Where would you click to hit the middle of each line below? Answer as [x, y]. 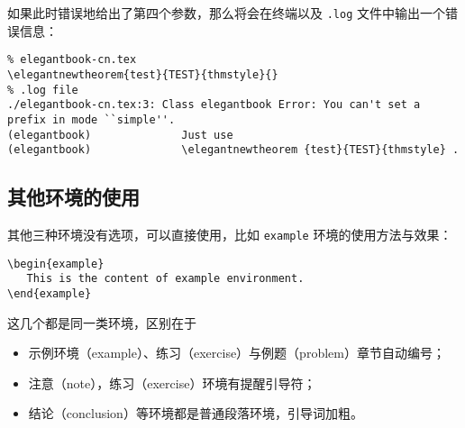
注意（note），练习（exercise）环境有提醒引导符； [172, 382]
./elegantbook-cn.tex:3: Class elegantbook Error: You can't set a [214, 105]
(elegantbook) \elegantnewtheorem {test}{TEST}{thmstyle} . [233, 150]
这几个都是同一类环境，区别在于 [102, 322]
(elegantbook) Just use [120, 135]
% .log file [43, 90]
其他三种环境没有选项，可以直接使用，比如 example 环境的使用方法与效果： [230, 235]
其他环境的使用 [73, 197]
